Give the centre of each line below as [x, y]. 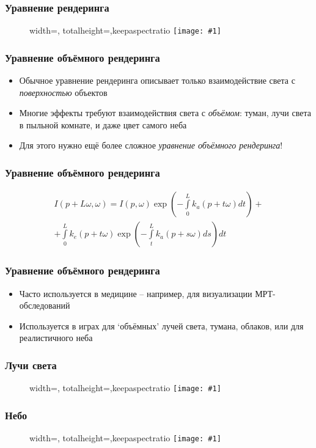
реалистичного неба [56, 338]
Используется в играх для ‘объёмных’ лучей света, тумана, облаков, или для [161, 325]
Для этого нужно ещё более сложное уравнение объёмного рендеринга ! [151, 145]
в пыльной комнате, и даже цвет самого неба [103, 124]
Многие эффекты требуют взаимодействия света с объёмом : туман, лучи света [165, 113]
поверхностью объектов [63, 92]
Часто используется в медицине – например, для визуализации [136, 293]
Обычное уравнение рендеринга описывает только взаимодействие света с [157, 80]
